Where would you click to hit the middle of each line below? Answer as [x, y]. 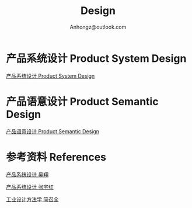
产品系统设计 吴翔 [27, 174]
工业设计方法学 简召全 [32, 199]
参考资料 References [56, 157]
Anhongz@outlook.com [98, 27]
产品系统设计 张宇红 [30, 187]
